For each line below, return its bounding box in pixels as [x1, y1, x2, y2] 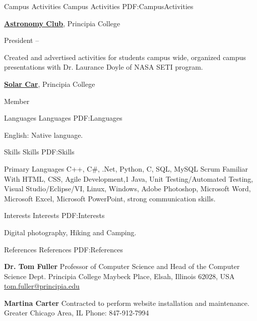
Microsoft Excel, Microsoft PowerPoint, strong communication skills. [4, 193, 216, 203]
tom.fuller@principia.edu [4, 281, 80, 291]
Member [4, 95, 30, 106]
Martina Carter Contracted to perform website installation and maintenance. [4, 297, 249, 308]
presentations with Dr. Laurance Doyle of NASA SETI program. [4, 62, 203, 72]
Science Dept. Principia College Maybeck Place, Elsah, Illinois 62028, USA [4, 271, 235, 281]
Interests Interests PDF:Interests [4, 210, 105, 221]
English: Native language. [4, 129, 83, 140]
